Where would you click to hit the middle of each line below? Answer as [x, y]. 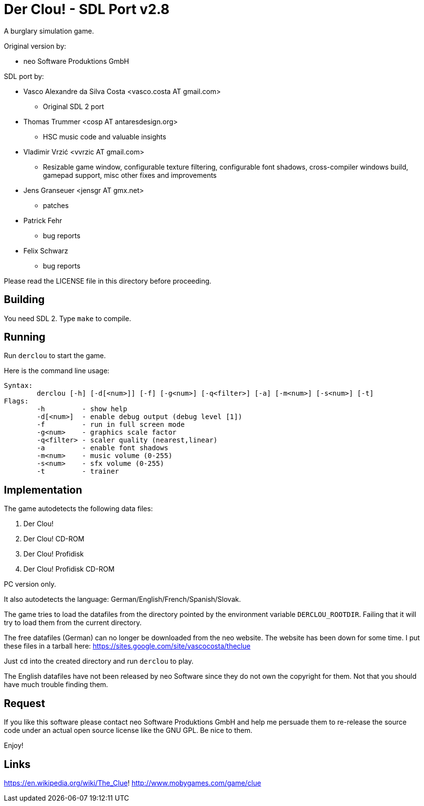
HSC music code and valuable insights [105, 136]
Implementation [43, 490]
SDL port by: [24, 76]
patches [56, 205]
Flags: [16, 401]
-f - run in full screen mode [111, 425]
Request [25, 703]
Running [25, 337]
